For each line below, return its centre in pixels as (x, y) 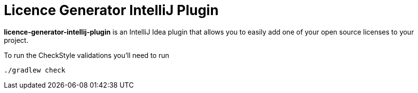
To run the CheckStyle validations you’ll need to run (87, 55)
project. (16, 40)
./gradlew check (35, 70)
